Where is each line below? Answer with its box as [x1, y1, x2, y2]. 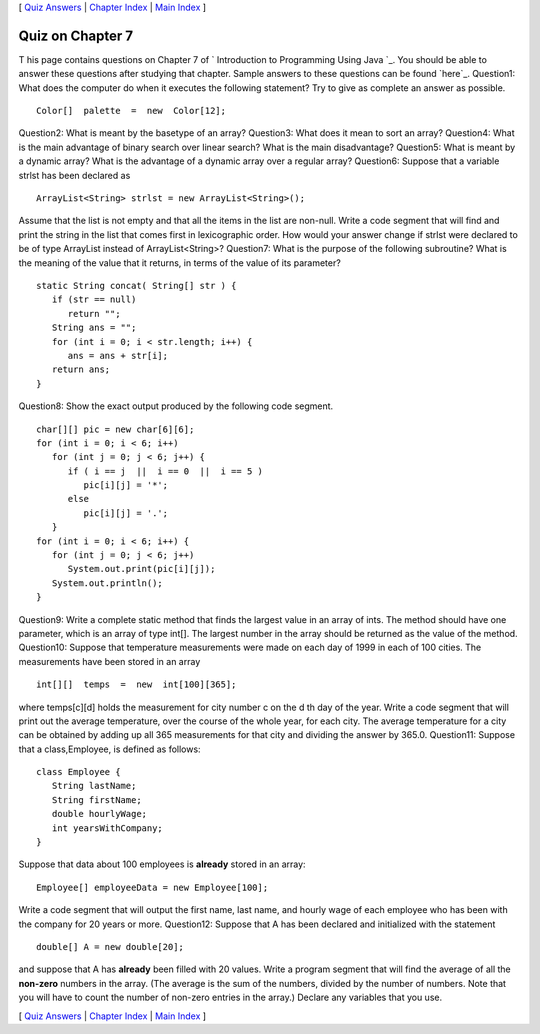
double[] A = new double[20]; [36, 941, 185, 952]
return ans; [51, 364, 111, 375]
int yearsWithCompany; [51, 822, 164, 834]
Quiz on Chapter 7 [18, 27, 134, 44]
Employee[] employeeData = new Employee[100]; [36, 881, 269, 893]
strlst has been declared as [18, 169, 131, 181]
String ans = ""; [51, 322, 137, 334]
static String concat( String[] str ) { [36, 280, 237, 291]
